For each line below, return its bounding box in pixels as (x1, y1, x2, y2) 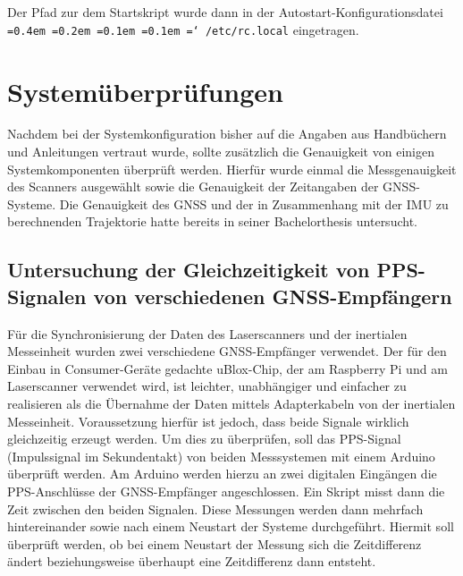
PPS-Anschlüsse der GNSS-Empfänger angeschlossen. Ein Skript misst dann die (7, 481, 445, 500)
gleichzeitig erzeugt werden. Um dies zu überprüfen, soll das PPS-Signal (7, 429, 401, 448)
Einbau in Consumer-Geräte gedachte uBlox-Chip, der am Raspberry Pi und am (7, 359, 448, 377)
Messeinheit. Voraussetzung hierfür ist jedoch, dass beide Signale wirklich (7, 411, 409, 430)
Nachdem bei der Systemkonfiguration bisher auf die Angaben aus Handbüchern (7, 124, 447, 143)
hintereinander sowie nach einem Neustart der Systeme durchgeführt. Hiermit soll (7, 517, 454, 536)
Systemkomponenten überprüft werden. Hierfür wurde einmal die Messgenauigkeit (7, 159, 457, 178)
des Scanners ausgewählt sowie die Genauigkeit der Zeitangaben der (7, 177, 379, 196)
